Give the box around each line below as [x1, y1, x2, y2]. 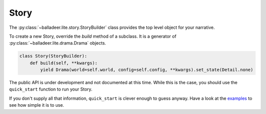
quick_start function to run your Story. [9, 86, 93, 92]
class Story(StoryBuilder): [19, 53, 87, 59]
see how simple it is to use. [9, 102, 64, 108]
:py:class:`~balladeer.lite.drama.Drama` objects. [9, 40, 106, 46]
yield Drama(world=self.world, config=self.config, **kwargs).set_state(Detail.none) [40, 67, 254, 73]
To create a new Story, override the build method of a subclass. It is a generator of [9, 33, 177, 39]
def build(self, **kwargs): [30, 60, 98, 66]
